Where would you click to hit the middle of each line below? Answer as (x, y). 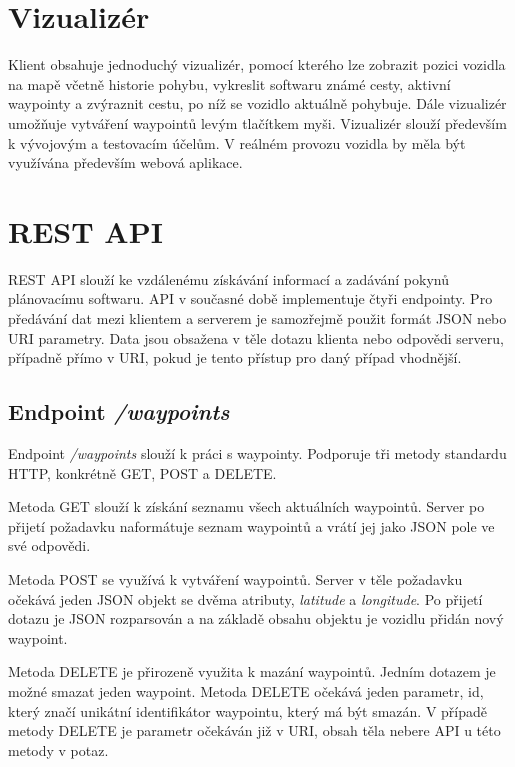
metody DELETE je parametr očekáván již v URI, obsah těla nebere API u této (254, 730)
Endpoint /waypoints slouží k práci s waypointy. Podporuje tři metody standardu (257, 452)
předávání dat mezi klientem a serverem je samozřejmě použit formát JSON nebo (257, 318)
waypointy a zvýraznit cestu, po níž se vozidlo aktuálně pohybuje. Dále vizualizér (257, 103)
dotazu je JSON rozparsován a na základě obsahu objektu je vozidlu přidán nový (256, 618)
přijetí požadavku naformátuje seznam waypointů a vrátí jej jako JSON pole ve (251, 525)
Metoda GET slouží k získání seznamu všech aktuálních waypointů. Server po (246, 506)
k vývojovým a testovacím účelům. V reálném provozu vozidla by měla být (237, 142)
